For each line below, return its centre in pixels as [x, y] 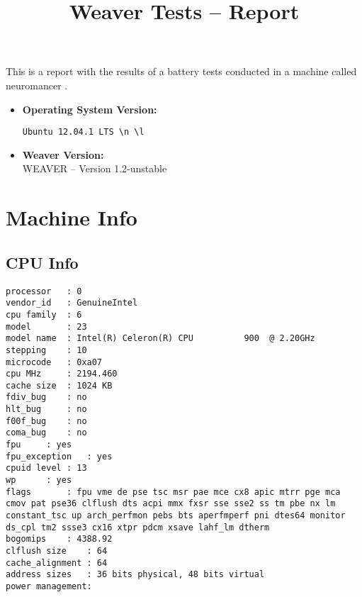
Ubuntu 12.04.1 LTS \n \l [83, 132]
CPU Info [42, 262]
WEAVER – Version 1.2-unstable [95, 168]
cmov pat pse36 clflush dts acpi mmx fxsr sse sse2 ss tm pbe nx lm [171, 504]
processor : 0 [44, 291]
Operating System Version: [90, 109]
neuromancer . [37, 85]
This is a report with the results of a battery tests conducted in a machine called [181, 71]
